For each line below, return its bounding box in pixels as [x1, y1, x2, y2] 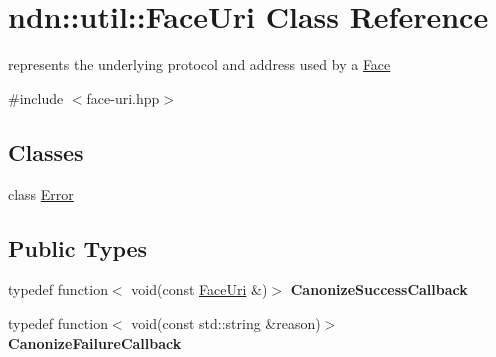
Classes [8, 136, 84, 167]
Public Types [8, 232, 148, 263]
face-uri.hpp [86, 87, 160, 108]
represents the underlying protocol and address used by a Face [8, 54, 391, 75]
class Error [8, 183, 74, 204]
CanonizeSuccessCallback [290, 279, 468, 300]
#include [8, 87, 64, 108]
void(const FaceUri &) [131, 279, 268, 300]
